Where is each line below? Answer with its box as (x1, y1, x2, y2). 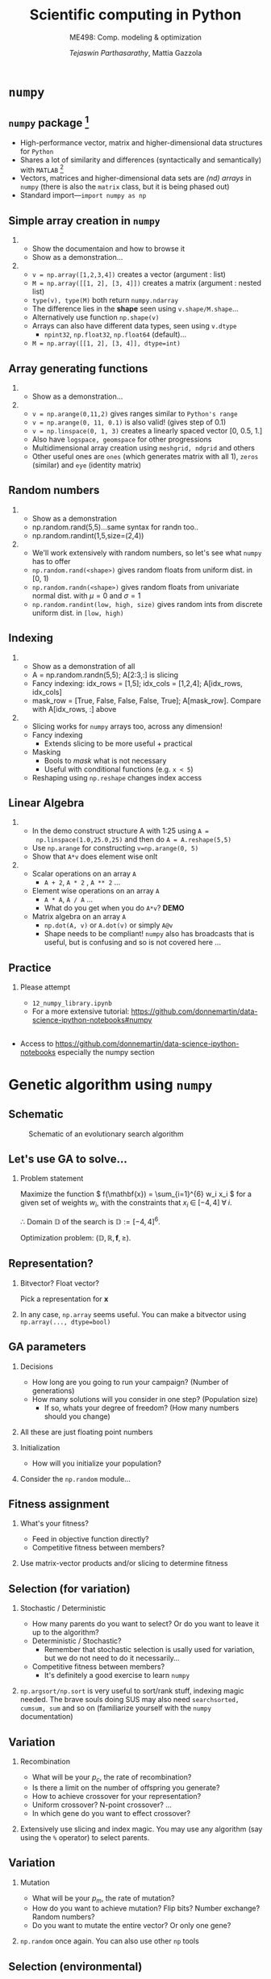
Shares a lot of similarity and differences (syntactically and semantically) (19, 155, 262, 165)
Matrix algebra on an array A (31, 912, 127, 922)
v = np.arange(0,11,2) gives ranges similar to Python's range (31, 409, 238, 419)
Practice (8, 960, 52, 974)
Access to (19, 1039, 54, 1048)
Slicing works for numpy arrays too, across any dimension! (31, 721, 223, 731)
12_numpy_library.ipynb (31, 999, 113, 1008)
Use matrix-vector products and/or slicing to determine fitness (19, 1559, 228, 1568)
